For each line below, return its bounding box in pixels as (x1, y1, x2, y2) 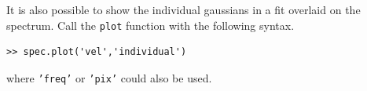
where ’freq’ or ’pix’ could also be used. (6, 69, 212, 86)
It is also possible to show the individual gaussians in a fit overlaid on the (6, 2, 361, 17)
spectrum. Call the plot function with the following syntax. (6, 16, 295, 33)
